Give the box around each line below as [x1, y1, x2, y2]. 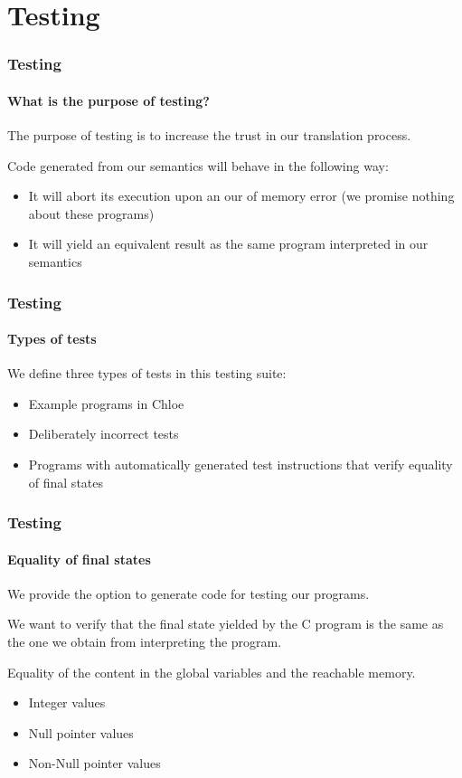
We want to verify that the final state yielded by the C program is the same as [7, 614, 444, 633]
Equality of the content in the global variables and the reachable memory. [7, 662, 416, 681]
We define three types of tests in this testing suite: [7, 364, 287, 383]
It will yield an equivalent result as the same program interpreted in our [28, 234, 429, 253]
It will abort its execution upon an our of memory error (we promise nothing [28, 186, 455, 205]
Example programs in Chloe [28, 394, 184, 413]
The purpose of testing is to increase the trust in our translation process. [7, 126, 411, 145]
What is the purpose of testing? [7, 90, 210, 109]
